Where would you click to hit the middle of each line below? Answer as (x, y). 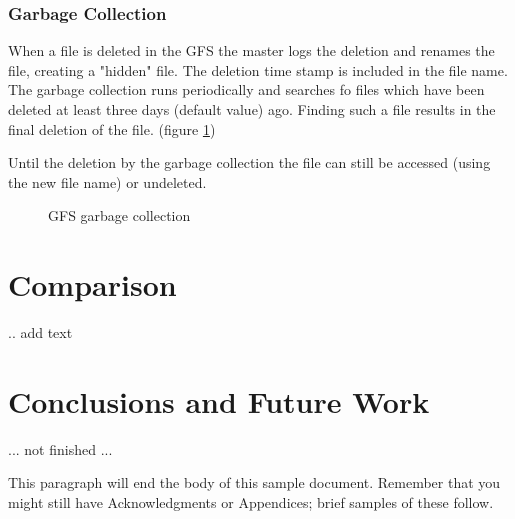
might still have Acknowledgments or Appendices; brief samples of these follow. (251, 502)
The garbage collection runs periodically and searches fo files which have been (246, 89)
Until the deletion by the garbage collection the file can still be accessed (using (249, 162)
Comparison (92, 284)
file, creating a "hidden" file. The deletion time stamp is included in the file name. (258, 69)
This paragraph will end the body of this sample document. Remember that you (254, 482)
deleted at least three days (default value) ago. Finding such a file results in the (252, 109)
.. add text (40, 332)
